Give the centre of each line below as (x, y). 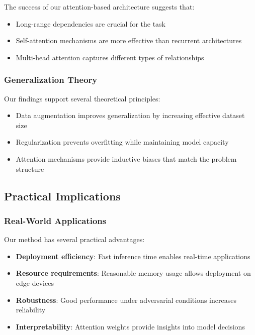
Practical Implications (62, 196)
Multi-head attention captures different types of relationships (110, 57)
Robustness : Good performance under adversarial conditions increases (126, 300)
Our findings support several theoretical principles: (82, 98)
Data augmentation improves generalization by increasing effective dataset (130, 115)
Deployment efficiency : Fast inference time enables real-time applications (133, 256)
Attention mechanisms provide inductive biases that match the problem (126, 158)
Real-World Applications (55, 220)
